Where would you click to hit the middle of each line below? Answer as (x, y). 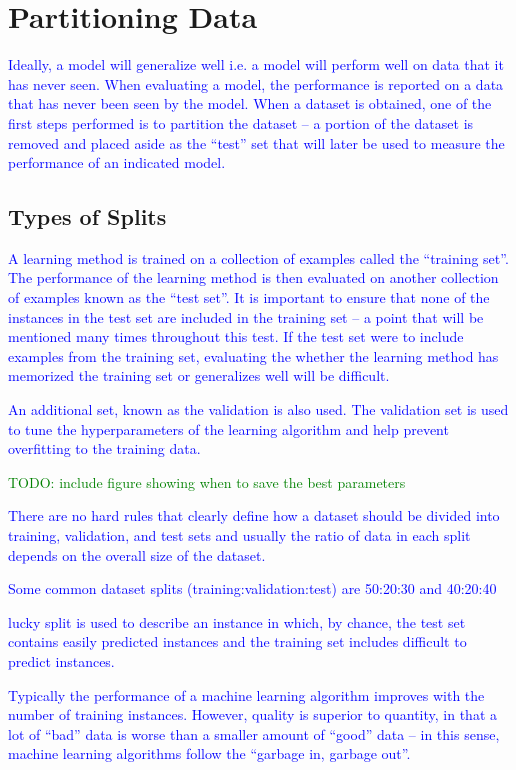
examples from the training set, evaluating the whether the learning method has (253, 355)
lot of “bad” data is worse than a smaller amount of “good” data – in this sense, (254, 733)
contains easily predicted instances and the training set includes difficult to (237, 641)
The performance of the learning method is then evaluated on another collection (253, 277)
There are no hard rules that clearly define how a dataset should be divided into (254, 515)
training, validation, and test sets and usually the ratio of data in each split (239, 535)
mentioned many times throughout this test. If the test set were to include (236, 336)
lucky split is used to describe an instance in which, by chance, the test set (237, 621)
